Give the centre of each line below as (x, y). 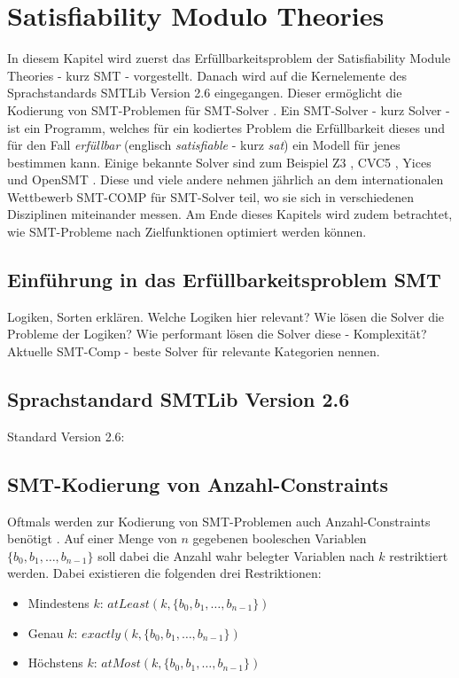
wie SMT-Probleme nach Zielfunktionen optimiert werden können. (187, 232)
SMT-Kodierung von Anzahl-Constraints (198, 483)
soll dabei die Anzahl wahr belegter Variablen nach (236, 555)
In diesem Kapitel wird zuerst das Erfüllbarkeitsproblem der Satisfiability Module (229, 58)
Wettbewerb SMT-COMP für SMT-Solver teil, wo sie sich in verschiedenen (211, 196)
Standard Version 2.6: (66, 436)
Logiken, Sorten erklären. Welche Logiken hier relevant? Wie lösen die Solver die (226, 316)
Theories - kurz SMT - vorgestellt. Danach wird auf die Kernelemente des (207, 75)
